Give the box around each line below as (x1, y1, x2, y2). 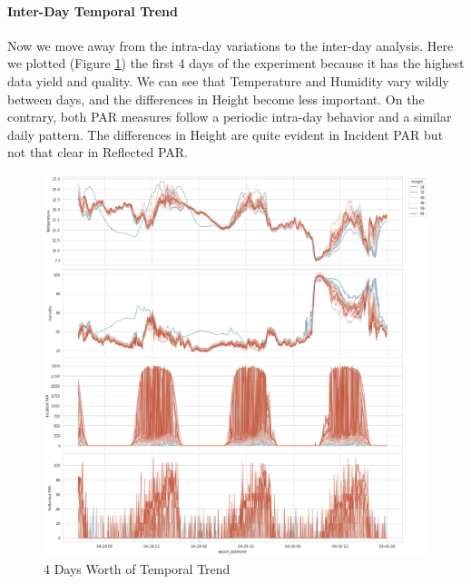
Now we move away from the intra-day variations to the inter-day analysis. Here (7, 35, 454, 54)
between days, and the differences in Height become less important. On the (7, 89, 425, 108)
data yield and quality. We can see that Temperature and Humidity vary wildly (7, 71, 449, 90)
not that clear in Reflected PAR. (7, 143, 188, 162)
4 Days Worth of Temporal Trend (44, 559, 231, 578)
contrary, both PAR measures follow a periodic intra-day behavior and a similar (7, 107, 452, 126)
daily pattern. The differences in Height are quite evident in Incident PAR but (7, 124, 444, 144)
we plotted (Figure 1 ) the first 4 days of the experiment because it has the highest (7, 54, 465, 73)
